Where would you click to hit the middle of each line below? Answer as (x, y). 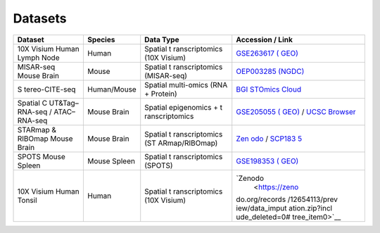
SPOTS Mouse (42, 156)
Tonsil (27, 200)
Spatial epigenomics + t (184, 107)
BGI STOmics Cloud (269, 89)
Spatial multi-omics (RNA (186, 84)
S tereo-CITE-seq (46, 89)
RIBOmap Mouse (45, 139)
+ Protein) (161, 94)
